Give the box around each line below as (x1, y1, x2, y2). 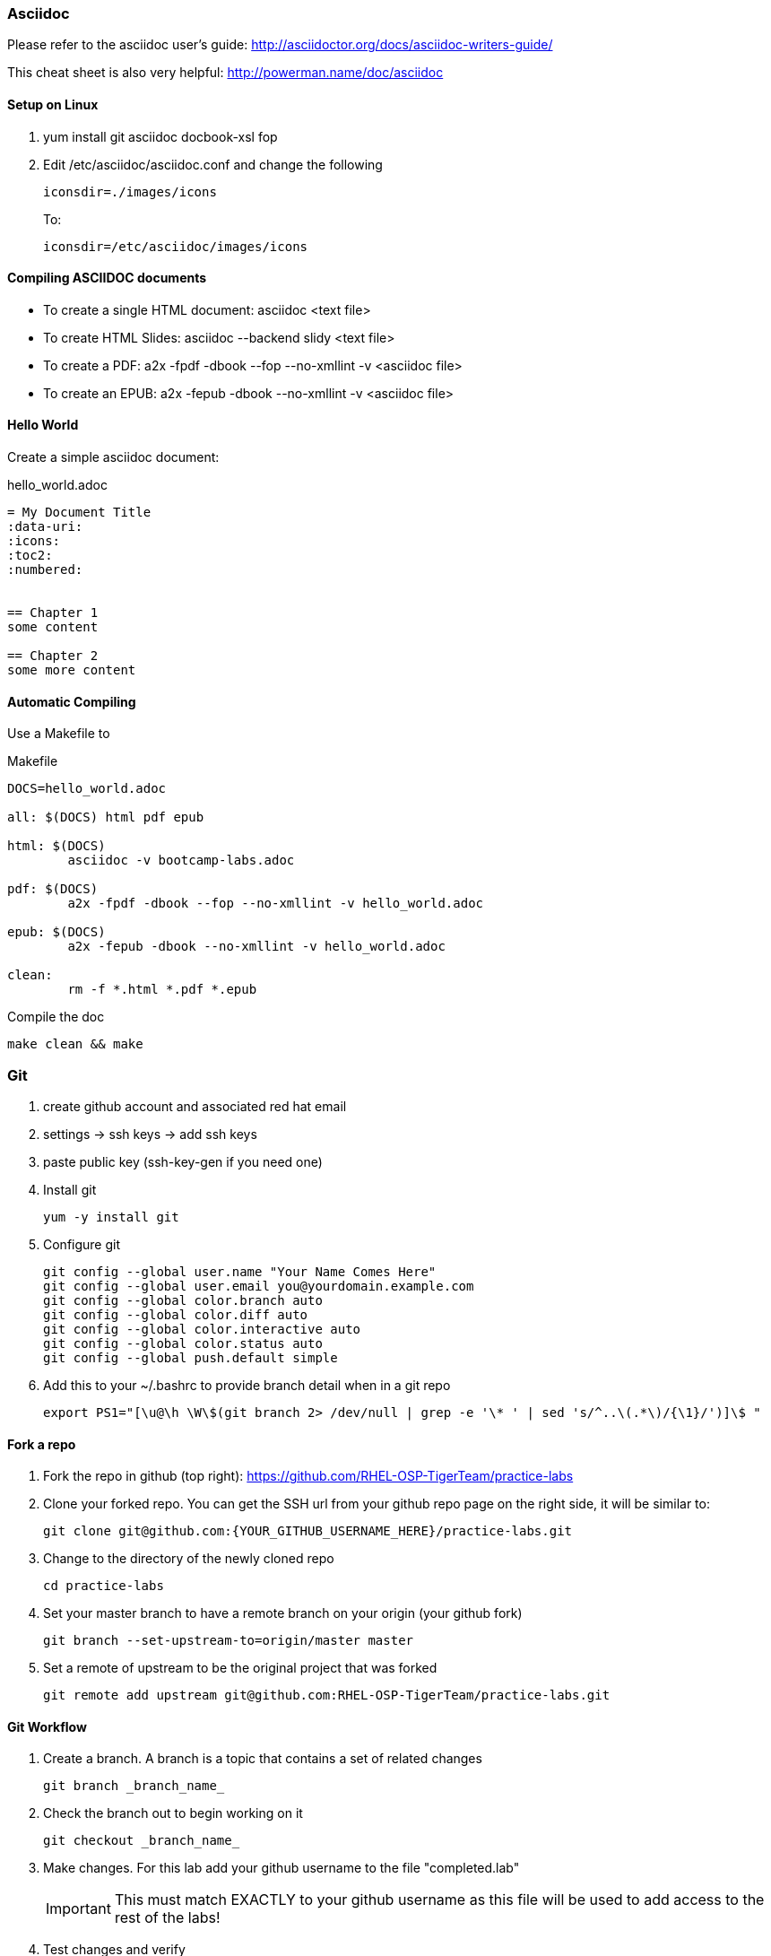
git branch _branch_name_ (43, 1778, 225, 1794)
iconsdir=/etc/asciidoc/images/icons (43, 239, 308, 254)
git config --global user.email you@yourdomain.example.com (43, 1279, 474, 1293)
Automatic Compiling (7, 693, 136, 709)
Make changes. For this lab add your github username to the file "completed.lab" (43, 1860, 520, 1876)
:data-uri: (7, 519, 83, 535)
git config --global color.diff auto (43, 1308, 308, 1322)
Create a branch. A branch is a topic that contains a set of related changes (43, 1751, 482, 1767)
